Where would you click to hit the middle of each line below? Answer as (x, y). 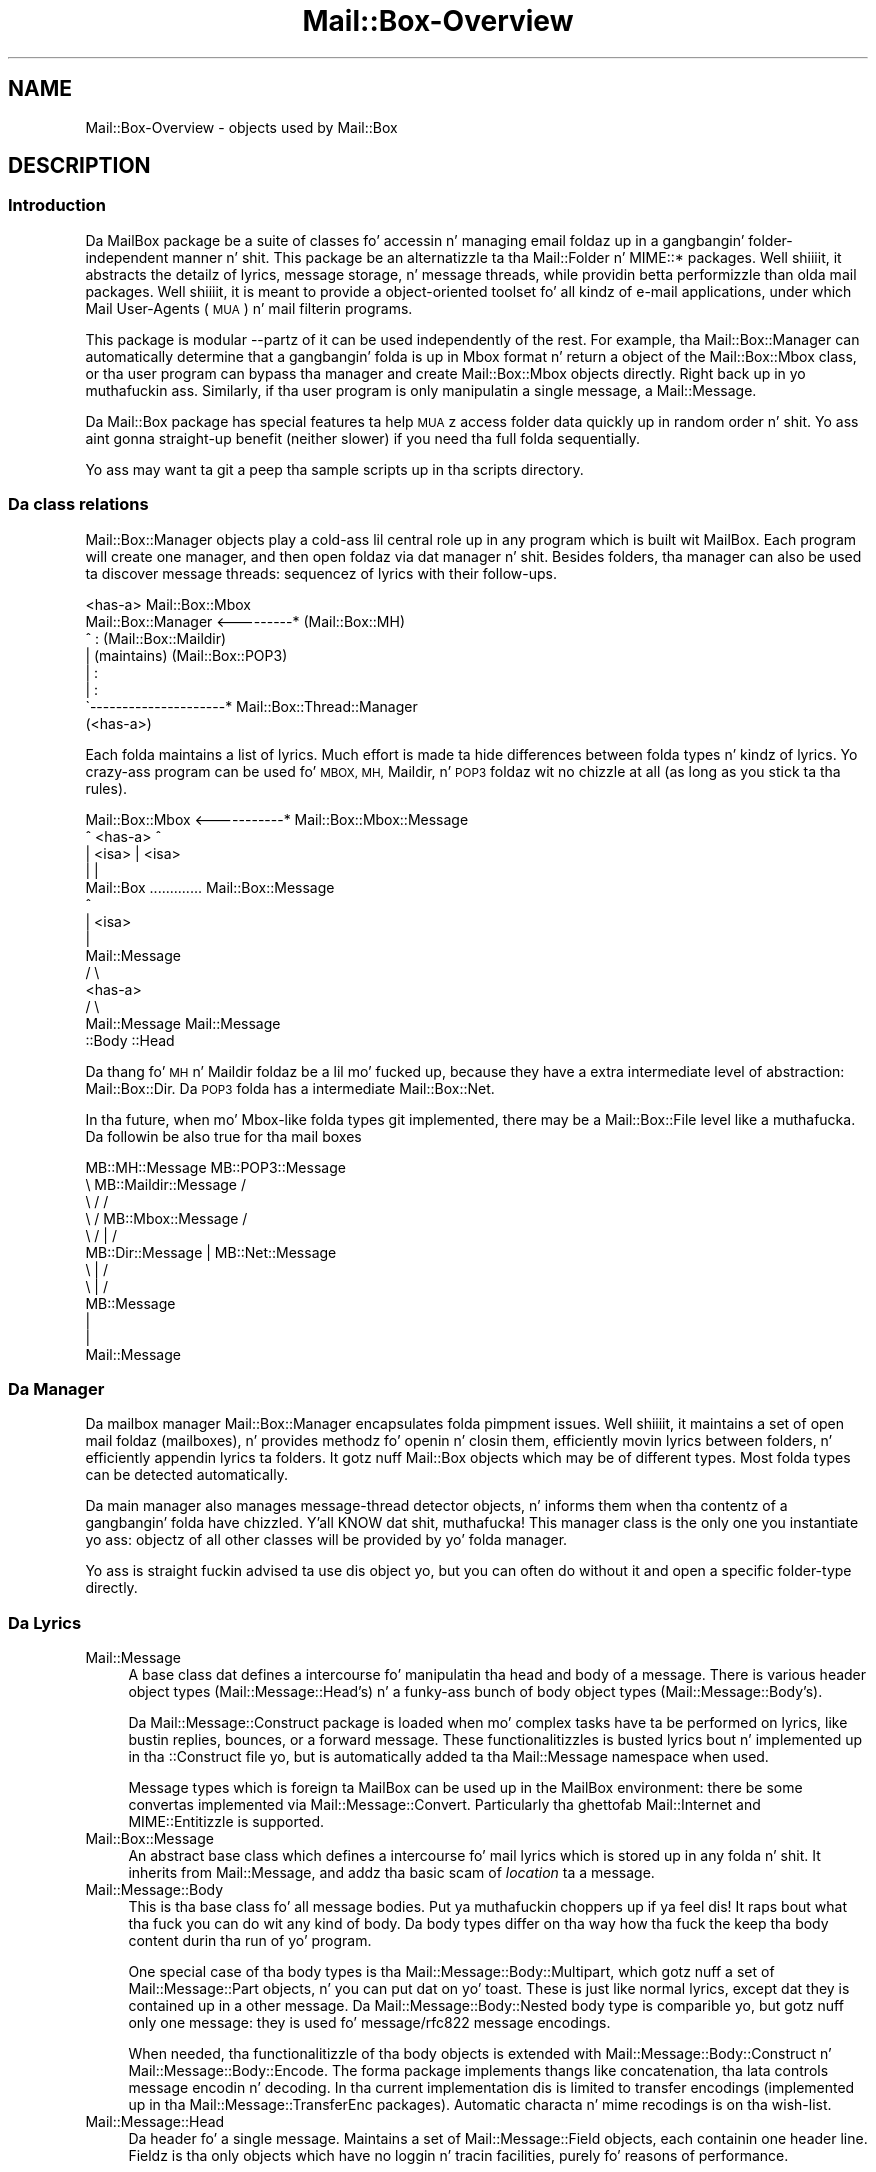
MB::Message (130, 1303)
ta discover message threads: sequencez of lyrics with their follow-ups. (321, 573)
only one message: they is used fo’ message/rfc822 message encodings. (369, 2023)
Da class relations (78, 504)
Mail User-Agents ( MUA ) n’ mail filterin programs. (249, 308)
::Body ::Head (130, 1040)
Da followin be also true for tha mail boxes (223, 1136)
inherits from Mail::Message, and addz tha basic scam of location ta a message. (391, 1873)
